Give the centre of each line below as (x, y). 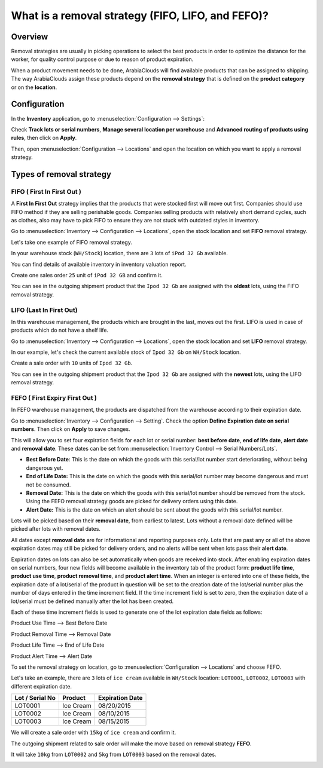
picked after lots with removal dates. (56, 529)
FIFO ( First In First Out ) (46, 191)
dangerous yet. (45, 468)
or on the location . (34, 87)
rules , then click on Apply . (44, 138)
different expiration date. (41, 686)
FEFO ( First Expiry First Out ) (54, 398)
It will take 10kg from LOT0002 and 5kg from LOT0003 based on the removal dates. (114, 754)
